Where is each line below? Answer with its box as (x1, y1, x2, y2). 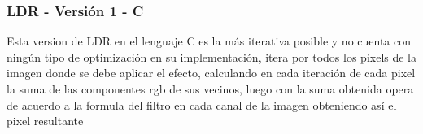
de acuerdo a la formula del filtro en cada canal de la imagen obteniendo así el (7, 96, 397, 113)
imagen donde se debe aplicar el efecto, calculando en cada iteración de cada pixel (7, 64, 416, 81)
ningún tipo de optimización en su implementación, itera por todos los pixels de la (7, 48, 417, 65)
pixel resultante (7, 112, 84, 129)
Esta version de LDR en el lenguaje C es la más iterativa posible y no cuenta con (7, 32, 412, 50)
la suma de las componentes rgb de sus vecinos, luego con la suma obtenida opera (7, 80, 414, 97)
